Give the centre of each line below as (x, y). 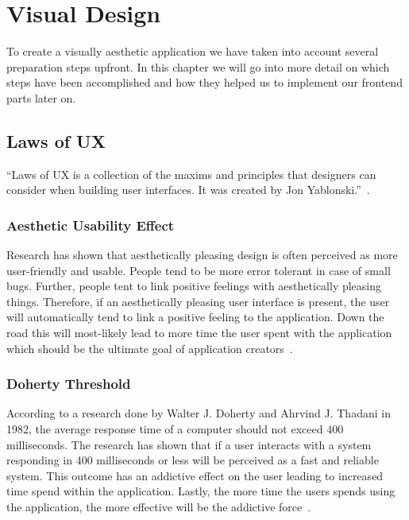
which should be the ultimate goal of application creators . (150, 348)
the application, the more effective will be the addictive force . (159, 507)
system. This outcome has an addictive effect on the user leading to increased (195, 475)
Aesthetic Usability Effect (91, 225)
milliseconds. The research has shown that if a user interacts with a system (189, 444)
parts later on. (41, 97)
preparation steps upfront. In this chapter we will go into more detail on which (198, 66)
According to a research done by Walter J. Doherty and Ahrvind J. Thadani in (199, 413)
